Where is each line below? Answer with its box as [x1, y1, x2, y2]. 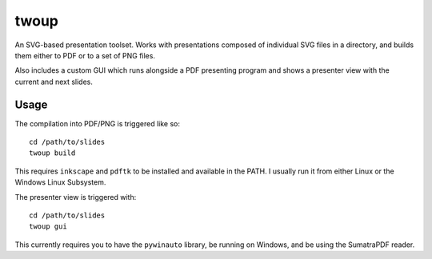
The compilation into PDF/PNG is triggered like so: [14, 118, 180, 128]
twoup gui [29, 222, 67, 231]
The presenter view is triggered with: [14, 192, 137, 201]
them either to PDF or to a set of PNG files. [14, 50, 156, 60]
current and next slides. [14, 77, 94, 86]
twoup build [29, 149, 76, 157]
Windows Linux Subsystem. [14, 177, 106, 187]
